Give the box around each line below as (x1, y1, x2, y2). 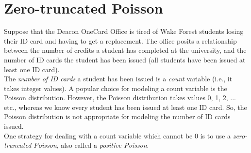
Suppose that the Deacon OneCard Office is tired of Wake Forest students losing (4, 26, 244, 36)
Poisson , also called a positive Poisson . (33, 140, 149, 150)
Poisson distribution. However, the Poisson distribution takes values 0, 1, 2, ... (4, 92, 236, 103)
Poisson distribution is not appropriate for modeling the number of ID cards (4, 111, 231, 122)
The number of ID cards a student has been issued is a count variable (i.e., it (4, 74, 233, 84)
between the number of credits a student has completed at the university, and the (4, 45, 247, 55)
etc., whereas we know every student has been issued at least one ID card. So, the (4, 102, 247, 112)
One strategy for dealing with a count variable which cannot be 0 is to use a (4, 130, 231, 140)
